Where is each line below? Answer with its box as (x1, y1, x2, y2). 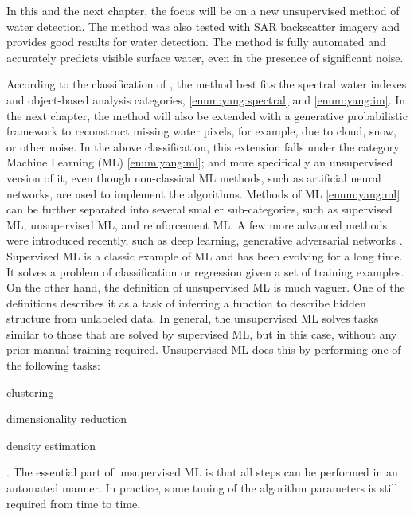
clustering (6, 383, 54, 400)
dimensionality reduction (6, 410, 127, 427)
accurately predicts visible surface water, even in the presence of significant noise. (6, 49, 404, 65)
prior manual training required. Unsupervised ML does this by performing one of (6, 341, 401, 358)
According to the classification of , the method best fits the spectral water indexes (6, 76, 407, 92)
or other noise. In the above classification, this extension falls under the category (6, 138, 400, 155)
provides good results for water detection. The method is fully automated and (6, 33, 386, 50)
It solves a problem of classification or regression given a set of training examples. (6, 263, 404, 280)
